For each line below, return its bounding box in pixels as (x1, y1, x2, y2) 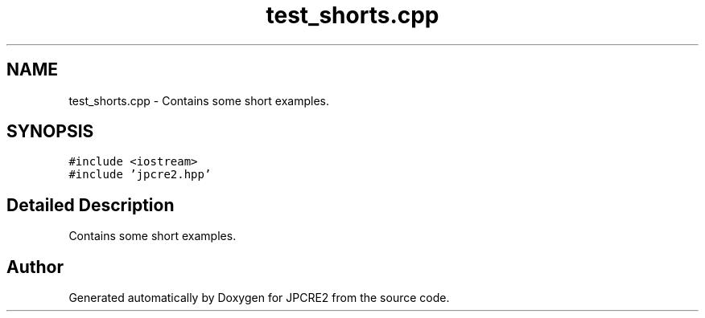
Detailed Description (6, 194, 175, 215)
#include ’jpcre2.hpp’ (68, 168, 212, 181)
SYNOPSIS (6, 121, 94, 142)
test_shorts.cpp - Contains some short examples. (68, 93, 329, 108)
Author (6, 256, 64, 277)
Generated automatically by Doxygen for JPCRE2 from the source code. (68, 291, 450, 305)
